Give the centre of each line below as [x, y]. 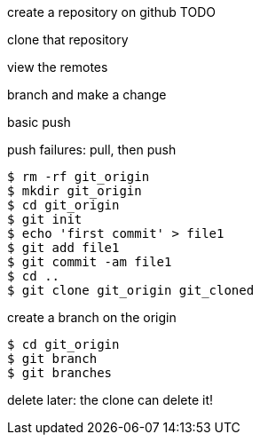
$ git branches [60, 373]
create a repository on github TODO [111, 12]
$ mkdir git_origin [75, 191]
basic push [39, 122]
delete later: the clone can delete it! [110, 400]
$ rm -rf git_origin [79, 177]
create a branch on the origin [92, 317]
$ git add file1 [63, 248]
